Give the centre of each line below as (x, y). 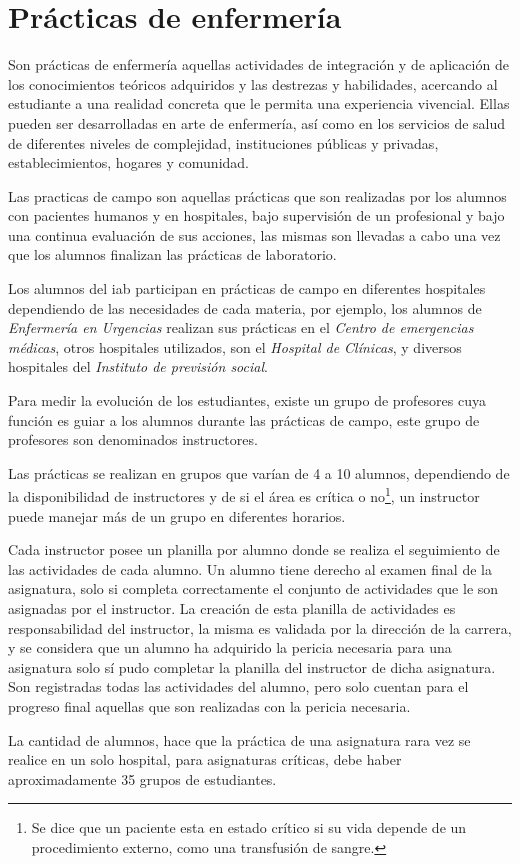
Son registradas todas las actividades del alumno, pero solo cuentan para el (238, 686)
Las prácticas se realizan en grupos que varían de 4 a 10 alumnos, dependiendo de (259, 472)
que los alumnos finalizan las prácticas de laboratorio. (172, 254)
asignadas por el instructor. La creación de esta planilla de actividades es (232, 608)
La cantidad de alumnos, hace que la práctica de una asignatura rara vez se (239, 739)
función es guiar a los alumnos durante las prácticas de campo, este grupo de (244, 419)
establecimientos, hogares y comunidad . (128, 162)
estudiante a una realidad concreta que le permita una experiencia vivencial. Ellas (259, 103)
